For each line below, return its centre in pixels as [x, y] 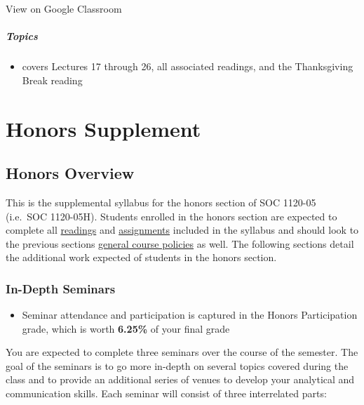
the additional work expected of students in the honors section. [141, 257]
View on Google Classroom [64, 8]
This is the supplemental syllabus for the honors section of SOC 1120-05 [161, 202]
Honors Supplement [103, 128]
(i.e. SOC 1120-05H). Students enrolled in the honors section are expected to [171, 216]
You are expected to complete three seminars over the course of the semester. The [182, 352]
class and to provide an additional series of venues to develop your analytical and [180, 379]
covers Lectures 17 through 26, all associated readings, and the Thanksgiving [188, 66]
